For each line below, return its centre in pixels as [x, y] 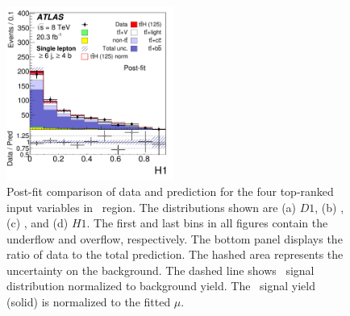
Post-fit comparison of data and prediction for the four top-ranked [170, 191]
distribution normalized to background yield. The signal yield [161, 286]
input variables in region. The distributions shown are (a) [152, 207]
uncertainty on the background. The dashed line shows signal [160, 270]
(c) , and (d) [37, 223]
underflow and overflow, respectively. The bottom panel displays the [175, 238]
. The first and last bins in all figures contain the [207, 223]
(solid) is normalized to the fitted [89, 302]
